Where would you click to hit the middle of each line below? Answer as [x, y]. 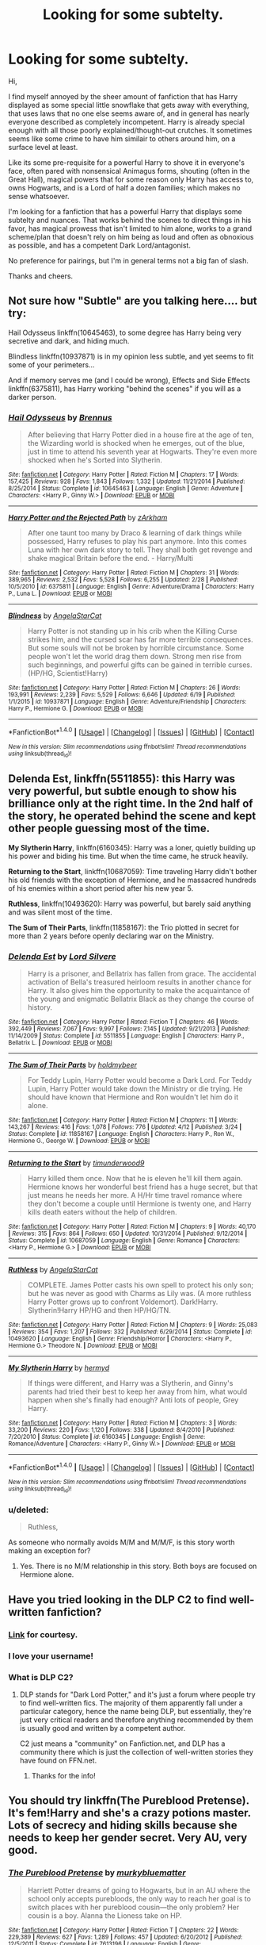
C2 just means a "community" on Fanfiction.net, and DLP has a [122, 1744]
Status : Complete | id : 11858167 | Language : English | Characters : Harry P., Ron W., [122, 1134]
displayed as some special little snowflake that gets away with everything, [129, 105]
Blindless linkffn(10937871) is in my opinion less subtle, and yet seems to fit [131, 356]
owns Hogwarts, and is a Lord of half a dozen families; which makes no [124, 187]
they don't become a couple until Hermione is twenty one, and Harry [139, 1204]
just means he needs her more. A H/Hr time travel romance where [135, 1195]
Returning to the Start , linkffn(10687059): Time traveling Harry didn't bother [133, 871]
